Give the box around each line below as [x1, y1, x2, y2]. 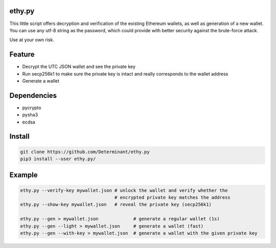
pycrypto [22, 105, 41, 111]
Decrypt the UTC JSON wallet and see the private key [22, 64, 135, 70]
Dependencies [9, 91, 57, 100]
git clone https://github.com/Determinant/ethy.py [20, 148, 150, 155]
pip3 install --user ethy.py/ [20, 156, 96, 162]
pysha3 [22, 112, 38, 118]
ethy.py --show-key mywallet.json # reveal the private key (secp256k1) [20, 202, 212, 208]
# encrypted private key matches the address [114, 194, 231, 201]
